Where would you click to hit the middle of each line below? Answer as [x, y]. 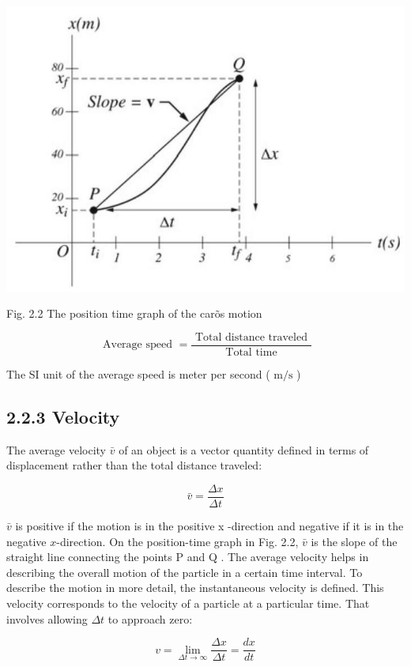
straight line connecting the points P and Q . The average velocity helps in [188, 557]
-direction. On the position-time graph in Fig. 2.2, [177, 541]
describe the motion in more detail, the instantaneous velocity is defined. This [195, 588]
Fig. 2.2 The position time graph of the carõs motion [134, 313]
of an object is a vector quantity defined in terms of [244, 449]
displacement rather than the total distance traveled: [134, 465]
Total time [251, 352]
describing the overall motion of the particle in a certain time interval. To [185, 572]
